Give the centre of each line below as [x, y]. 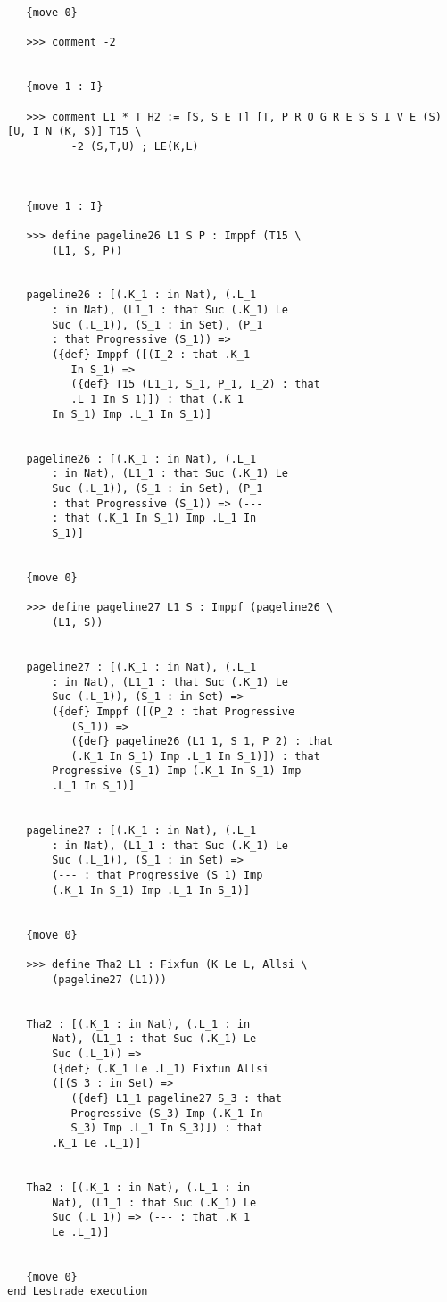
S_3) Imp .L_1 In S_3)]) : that [167, 1128]
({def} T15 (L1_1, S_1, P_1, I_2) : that [195, 384]
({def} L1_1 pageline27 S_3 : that [176, 1098]
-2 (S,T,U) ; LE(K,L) [135, 146]
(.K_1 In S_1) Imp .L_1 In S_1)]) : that [195, 756]
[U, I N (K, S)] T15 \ [74, 132]
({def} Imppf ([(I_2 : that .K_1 [151, 355]
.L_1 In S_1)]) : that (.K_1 [157, 400]
